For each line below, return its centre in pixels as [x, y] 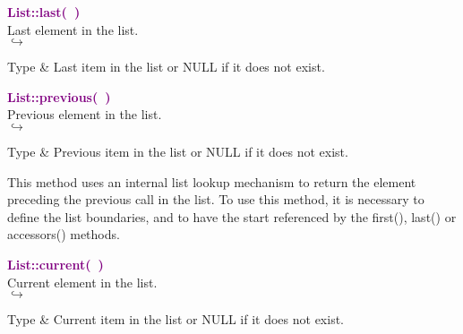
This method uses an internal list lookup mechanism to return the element [212, 181]
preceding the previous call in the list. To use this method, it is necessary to [216, 199]
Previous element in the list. [85, 114]
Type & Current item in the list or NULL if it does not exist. [176, 319]
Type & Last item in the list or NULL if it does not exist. [166, 67]
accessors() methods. [64, 234]
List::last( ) [44, 12]
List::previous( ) [59, 96]
